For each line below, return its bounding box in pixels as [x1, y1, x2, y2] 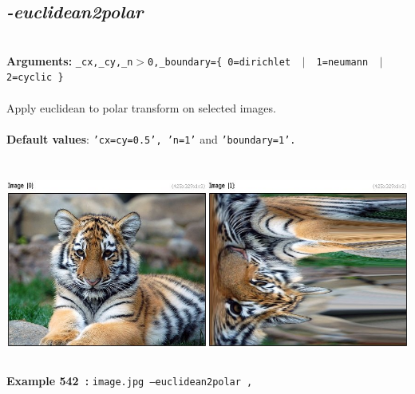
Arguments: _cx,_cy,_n [6, 52, 133, 69]
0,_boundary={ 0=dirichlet [148, 56, 291, 68]
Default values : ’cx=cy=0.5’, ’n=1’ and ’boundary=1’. [6, 130, 296, 147]
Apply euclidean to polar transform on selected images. [6, 99, 276, 116]
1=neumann [316, 56, 369, 68]
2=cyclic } [6, 72, 64, 84]
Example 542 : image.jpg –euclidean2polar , [6, 372, 253, 388]
